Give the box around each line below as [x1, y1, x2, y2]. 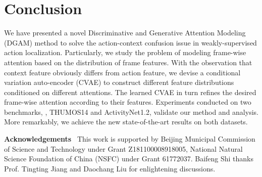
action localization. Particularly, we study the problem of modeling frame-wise [4, 47, 246, 58]
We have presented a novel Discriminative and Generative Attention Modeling [4, 27, 246, 38]
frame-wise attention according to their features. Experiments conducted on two [4, 97, 251, 107]
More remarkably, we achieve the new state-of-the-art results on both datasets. [4, 116, 248, 127]
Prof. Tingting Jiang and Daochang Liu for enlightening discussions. [4, 163, 216, 173]
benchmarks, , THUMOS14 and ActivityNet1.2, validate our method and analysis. [4, 106, 258, 117]
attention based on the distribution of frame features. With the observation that [4, 57, 252, 67]
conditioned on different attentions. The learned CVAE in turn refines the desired [4, 86, 256, 97]
